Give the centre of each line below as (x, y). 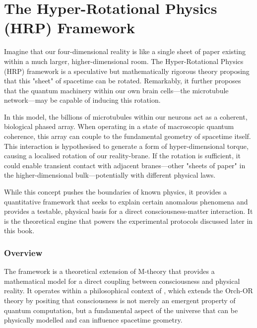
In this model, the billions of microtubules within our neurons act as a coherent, (126, 116)
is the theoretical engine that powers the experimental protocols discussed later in (128, 221)
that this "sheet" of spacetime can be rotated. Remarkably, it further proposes (123, 81)
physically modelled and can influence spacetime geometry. (93, 320)
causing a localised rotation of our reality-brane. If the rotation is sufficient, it (122, 156)
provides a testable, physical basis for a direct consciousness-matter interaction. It (128, 211)
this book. (19, 230)
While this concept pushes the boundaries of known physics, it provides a (116, 192)
